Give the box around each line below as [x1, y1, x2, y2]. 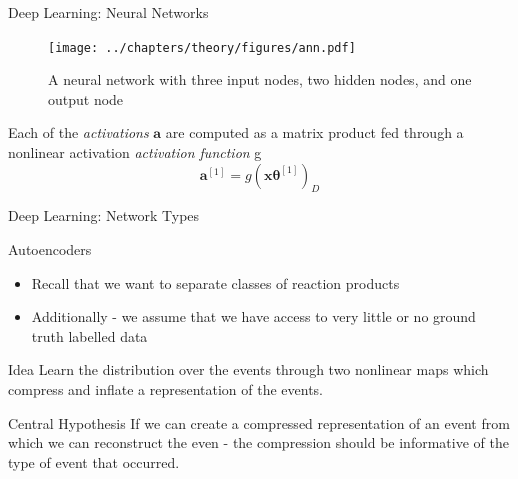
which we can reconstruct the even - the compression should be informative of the [8, 432, 509, 453]
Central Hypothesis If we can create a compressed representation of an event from [8, 412, 510, 433]
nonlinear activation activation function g [8, 142, 262, 163]
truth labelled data [31, 325, 148, 346]
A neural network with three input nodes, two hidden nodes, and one [48, 69, 472, 90]
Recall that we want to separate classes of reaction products [31, 272, 400, 293]
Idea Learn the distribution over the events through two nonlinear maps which [8, 359, 489, 380]
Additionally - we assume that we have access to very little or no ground [31, 306, 476, 327]
